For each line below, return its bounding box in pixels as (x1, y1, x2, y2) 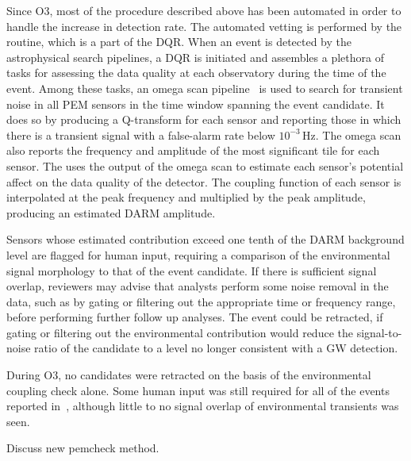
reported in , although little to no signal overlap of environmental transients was (6, 398, 399, 414)
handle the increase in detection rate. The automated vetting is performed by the (6, 17, 402, 34)
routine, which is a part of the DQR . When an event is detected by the (6, 33, 352, 50)
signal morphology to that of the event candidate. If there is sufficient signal (6, 262, 377, 279)
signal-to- (356, 324, 402, 340)
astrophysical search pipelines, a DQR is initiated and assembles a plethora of (6, 48, 384, 65)
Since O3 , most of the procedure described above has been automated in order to (6, 2, 401, 18)
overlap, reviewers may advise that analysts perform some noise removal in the (6, 278, 389, 294)
